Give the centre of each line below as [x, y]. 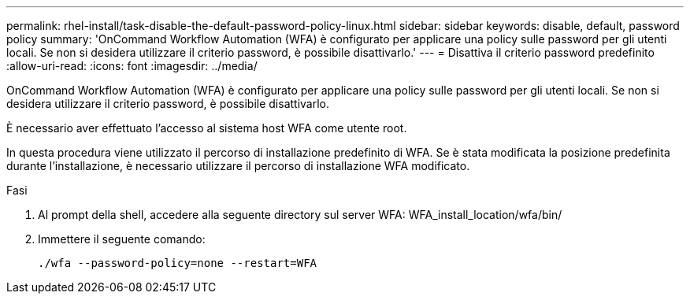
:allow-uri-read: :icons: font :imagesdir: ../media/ [132, 66]
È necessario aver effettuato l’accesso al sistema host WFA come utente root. [207, 128]
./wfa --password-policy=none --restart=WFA [178, 263]
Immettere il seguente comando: [122, 239]
